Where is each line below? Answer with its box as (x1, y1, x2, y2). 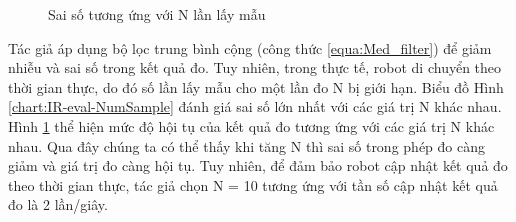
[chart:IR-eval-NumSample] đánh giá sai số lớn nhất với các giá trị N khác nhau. (8, 96, 502, 117)
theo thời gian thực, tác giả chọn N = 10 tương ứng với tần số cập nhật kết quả (8, 174, 498, 195)
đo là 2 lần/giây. (8, 194, 108, 215)
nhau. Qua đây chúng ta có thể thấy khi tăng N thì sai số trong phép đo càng (8, 135, 485, 156)
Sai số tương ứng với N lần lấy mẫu (48, 4, 266, 24)
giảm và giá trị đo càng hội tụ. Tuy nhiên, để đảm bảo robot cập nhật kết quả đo (8, 155, 508, 176)
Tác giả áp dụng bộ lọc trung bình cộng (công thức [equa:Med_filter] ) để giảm (8, 37, 492, 58)
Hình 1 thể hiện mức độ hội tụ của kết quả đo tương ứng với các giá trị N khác (8, 115, 495, 136)
